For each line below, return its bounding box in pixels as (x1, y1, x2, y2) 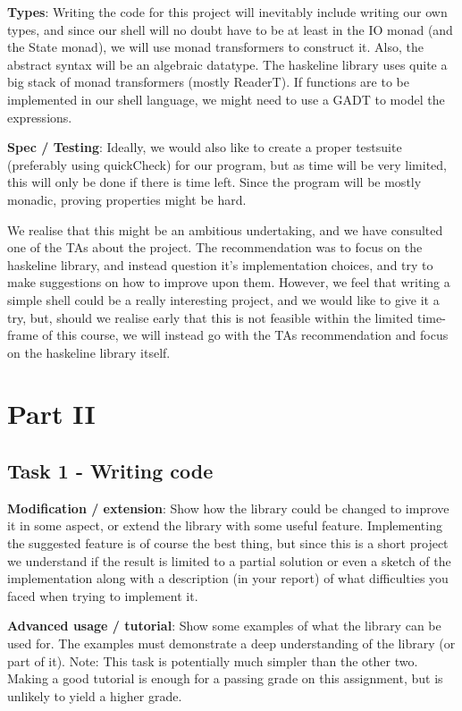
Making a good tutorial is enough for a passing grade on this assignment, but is (7, 669, 443, 688)
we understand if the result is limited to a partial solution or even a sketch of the (7, 551, 451, 570)
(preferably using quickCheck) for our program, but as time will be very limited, (7, 155, 448, 174)
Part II (7, 395, 96, 432)
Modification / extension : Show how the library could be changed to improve (7, 498, 449, 517)
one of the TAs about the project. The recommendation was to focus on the (7, 238, 423, 257)
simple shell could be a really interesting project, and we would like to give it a (7, 290, 440, 309)
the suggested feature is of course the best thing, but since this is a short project (7, 534, 449, 553)
